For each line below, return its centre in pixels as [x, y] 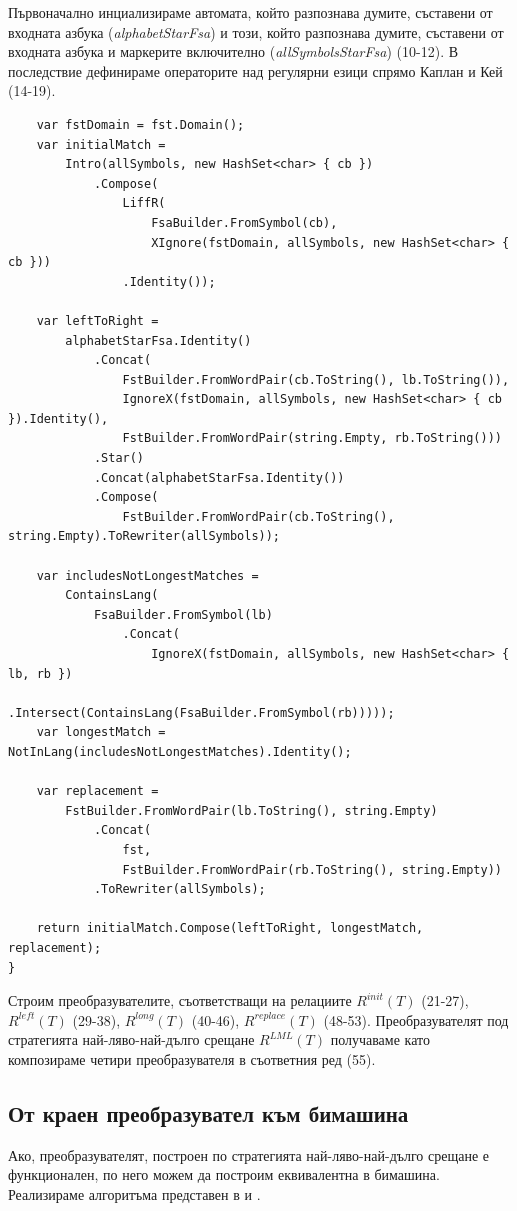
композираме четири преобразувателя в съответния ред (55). [192, 1058]
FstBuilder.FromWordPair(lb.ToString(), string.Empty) [251, 810]
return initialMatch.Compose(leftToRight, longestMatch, [230, 928]
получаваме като [380, 1039]
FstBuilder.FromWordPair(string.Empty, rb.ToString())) [312, 438]
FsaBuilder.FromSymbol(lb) [183, 614]
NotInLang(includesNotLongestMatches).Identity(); [180, 751]
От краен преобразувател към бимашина [208, 1112]
